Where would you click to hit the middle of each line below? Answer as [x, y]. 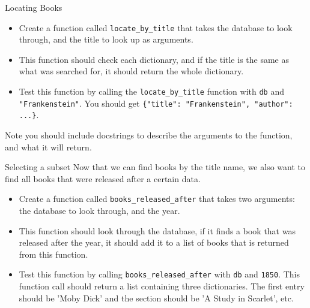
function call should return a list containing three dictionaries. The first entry [162, 286]
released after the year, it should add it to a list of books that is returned [154, 242]
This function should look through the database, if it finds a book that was [157, 230]
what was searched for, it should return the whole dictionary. [131, 71]
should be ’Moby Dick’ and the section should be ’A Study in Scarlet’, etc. [156, 298]
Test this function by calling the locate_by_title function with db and [151, 91]
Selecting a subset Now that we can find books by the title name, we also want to [155, 167]
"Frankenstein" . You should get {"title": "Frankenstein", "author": [156, 103]
